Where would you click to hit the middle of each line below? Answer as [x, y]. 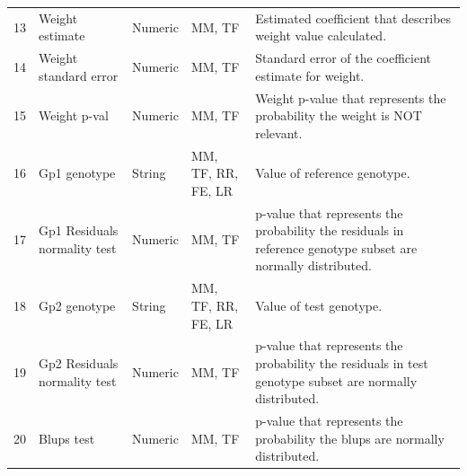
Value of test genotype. [319, 305]
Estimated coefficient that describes [353, 18]
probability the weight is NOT [339, 115]
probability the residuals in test [342, 362]
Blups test [67, 438]
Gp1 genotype [77, 173]
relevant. [279, 132]
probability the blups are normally [350, 438]
